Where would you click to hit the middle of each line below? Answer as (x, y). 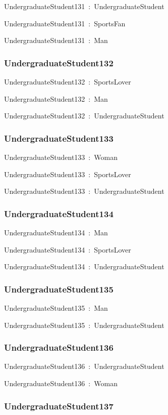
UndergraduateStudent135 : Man (56, 308)
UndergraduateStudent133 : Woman (61, 157)
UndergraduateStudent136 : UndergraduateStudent (84, 366)
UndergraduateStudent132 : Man (56, 98)
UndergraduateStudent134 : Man (56, 232)
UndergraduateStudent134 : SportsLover (68, 249)
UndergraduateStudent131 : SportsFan (65, 23)
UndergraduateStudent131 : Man (56, 40)
